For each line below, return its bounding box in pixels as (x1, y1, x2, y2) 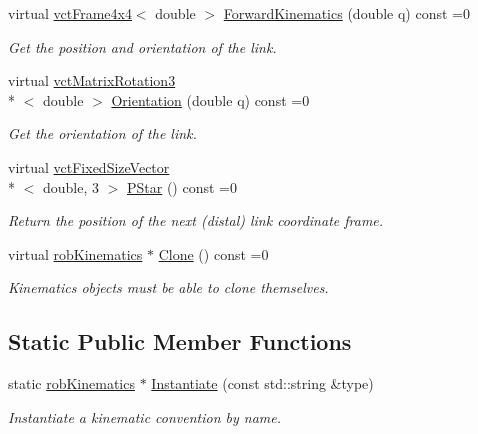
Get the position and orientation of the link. (8, 36, 277, 57)
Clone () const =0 (158, 243, 269, 264)
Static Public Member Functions (8, 326, 352, 357)
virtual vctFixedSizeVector (8, 156, 170, 177)
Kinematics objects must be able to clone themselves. (8, 277, 329, 298)
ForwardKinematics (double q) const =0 (223, 3, 470, 23)
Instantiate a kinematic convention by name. (8, 406, 282, 427)
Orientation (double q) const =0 (111, 89, 310, 110)
